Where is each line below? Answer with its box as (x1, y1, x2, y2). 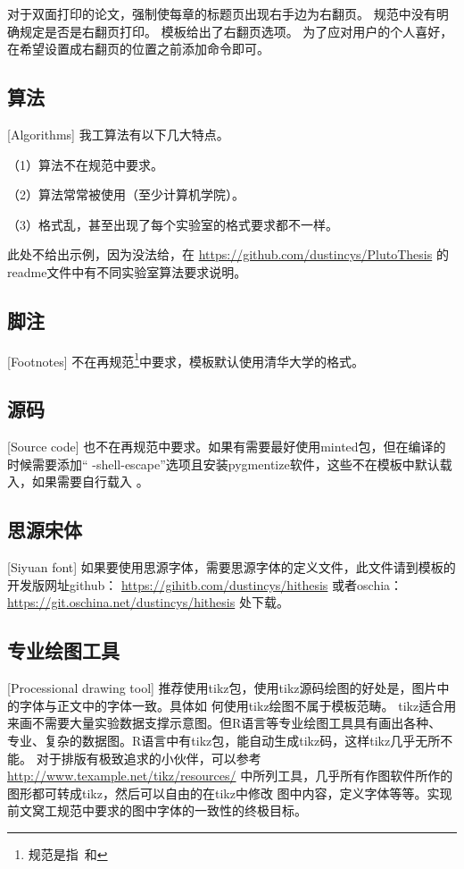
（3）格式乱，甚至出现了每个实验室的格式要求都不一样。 (7, 215, 338, 233)
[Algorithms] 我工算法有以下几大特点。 (7, 124, 229, 143)
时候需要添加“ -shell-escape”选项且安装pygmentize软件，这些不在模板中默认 (7, 454, 440, 473)
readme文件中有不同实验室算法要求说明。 (7, 262, 247, 281)
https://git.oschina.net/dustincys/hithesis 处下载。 (7, 593, 289, 612)
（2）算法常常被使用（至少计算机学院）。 (7, 185, 244, 204)
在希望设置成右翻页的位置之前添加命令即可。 (7, 39, 269, 58)
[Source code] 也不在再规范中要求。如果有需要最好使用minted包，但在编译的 (7, 437, 446, 456)
